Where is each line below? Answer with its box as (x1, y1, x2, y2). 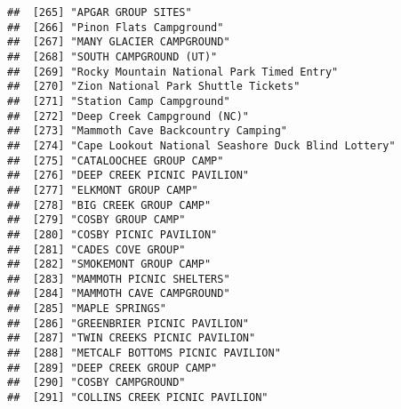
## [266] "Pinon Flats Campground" (7, 20, 224, 34)
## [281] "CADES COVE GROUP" (7, 243, 186, 256)
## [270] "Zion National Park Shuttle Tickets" (7, 80, 301, 93)
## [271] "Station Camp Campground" (7, 94, 230, 108)
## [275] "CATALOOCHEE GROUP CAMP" (7, 154, 224, 167)
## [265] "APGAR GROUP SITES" (7, 6, 192, 19)
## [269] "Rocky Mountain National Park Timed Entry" (7, 65, 339, 78)
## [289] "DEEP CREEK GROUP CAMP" (7, 361, 218, 374)
